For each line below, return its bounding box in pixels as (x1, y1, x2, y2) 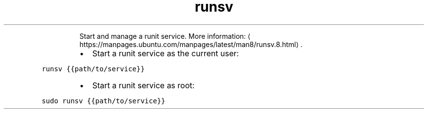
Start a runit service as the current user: (92, 48, 239, 58)
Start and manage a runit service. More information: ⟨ (79, 32, 251, 40)
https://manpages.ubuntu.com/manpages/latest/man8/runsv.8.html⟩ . (79, 40, 303, 48)
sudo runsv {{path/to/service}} (42, 97, 166, 105)
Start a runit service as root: (92, 80, 195, 90)
